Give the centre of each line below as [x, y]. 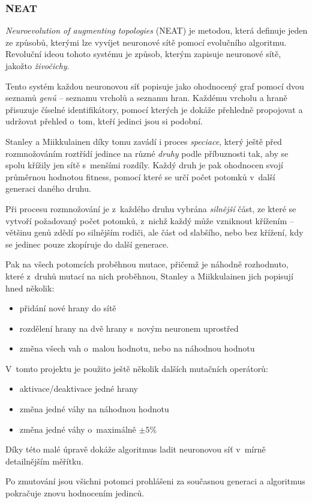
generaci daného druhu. [48, 188]
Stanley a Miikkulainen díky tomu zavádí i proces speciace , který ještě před [144, 141]
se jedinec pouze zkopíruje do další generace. [87, 244]
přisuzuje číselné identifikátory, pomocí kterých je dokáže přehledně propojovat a [154, 109]
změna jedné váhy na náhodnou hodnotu [94, 409]
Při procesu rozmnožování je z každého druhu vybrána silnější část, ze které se [151, 208]
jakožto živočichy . [37, 66]
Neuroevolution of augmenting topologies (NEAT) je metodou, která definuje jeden [157, 30]
